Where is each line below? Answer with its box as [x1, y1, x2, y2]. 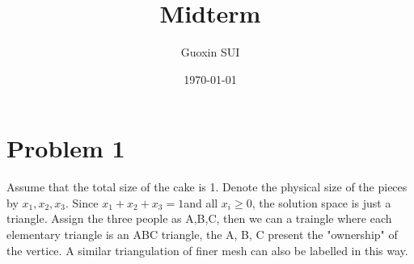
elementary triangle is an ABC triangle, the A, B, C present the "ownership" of [6, 226, 398, 243]
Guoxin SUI [180, 44, 240, 61]
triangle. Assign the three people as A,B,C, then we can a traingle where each [6, 210, 392, 227]
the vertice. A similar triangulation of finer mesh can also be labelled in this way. [6, 241, 408, 258]
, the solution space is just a [251, 194, 391, 211]
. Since [65, 194, 99, 211]
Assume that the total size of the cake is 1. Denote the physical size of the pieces [6, 178, 408, 195]
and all [184, 194, 218, 211]
